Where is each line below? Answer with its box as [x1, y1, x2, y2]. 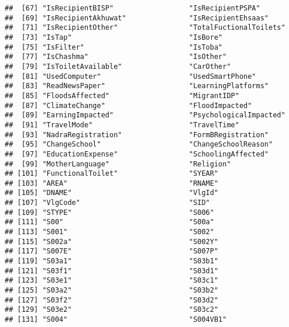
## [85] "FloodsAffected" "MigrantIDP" [5, 91, 239, 100]
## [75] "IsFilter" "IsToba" [5, 43, 223, 51]
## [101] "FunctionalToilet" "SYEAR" [5, 169, 219, 178]
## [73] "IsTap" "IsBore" [5, 33, 223, 41]
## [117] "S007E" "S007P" [5, 247, 219, 256]
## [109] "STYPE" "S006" [5, 208, 214, 217]
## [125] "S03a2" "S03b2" [5, 286, 219, 295]
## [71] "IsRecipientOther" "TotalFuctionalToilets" [5, 23, 285, 32]
